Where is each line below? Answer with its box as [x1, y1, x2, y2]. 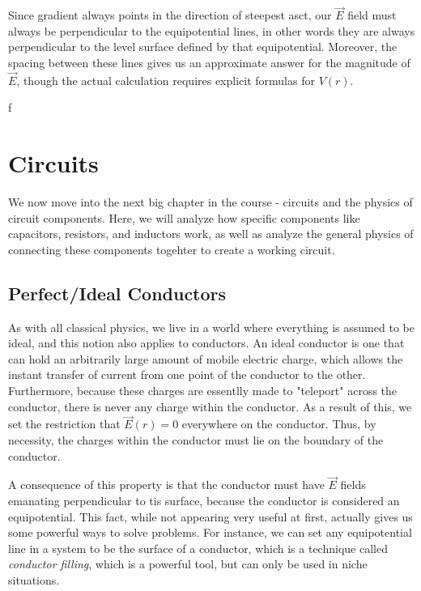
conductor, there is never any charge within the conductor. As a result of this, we [8, 398, 412, 415]
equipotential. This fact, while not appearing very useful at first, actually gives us [8, 508, 413, 525]
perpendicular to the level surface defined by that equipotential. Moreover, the [8, 38, 398, 55]
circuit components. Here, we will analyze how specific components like [8, 209, 360, 226]
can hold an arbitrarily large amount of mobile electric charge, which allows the [8, 350, 403, 367]
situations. [8, 572, 60, 589]
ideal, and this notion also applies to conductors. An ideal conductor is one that [8, 334, 405, 351]
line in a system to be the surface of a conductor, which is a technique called [8, 539, 388, 556]
